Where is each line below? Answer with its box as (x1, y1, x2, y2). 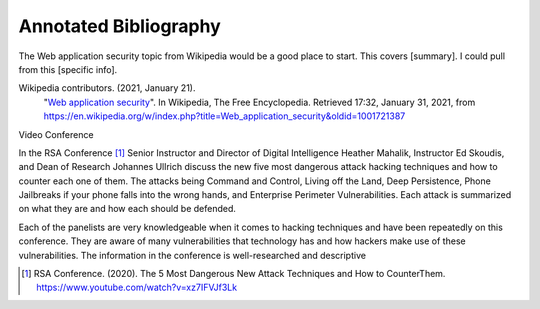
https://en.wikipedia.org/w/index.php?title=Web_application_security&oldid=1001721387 (43, 110, 406, 122)
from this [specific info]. (18, 63, 118, 75)
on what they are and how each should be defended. (18, 203, 237, 215)
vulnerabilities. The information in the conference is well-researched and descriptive (18, 249, 367, 261)
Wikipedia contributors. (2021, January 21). (18, 82, 196, 94)
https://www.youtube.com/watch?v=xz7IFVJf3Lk (36, 281, 238, 294)
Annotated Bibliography (18, 15, 222, 37)
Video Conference (18, 128, 94, 140)
